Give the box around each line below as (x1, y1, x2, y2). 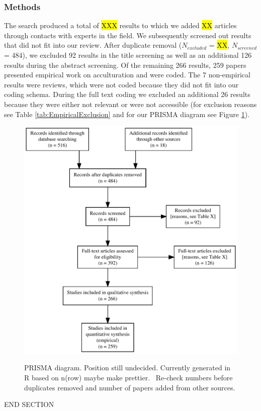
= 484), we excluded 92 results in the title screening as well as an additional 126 (4, 50, 252, 60)
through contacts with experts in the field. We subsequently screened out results (4, 30, 251, 40)
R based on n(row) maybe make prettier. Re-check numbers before (24, 372, 233, 383)
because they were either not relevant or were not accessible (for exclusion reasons (4, 98, 257, 109)
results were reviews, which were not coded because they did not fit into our (4, 79, 239, 89)
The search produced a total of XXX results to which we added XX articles (4, 20, 237, 31)
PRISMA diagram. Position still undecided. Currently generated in (24, 362, 231, 373)
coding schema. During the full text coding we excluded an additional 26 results (4, 89, 250, 99)
